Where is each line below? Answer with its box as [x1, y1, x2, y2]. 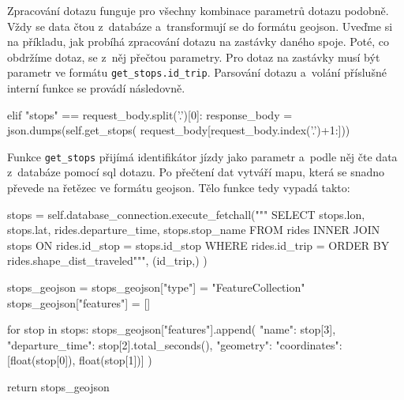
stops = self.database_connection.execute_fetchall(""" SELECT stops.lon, [7, 206, 365, 222]
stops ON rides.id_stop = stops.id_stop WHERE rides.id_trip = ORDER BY [7, 236, 390, 253]
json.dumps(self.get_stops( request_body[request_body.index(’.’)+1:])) [7, 122, 350, 138]
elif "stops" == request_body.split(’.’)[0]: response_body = [7, 106, 293, 123]
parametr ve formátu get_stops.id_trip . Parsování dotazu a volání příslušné [7, 64, 387, 81]
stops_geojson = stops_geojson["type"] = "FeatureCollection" [7, 279, 305, 296]
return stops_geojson [7, 379, 110, 394]
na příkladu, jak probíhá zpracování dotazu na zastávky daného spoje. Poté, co [7, 33, 389, 50]
